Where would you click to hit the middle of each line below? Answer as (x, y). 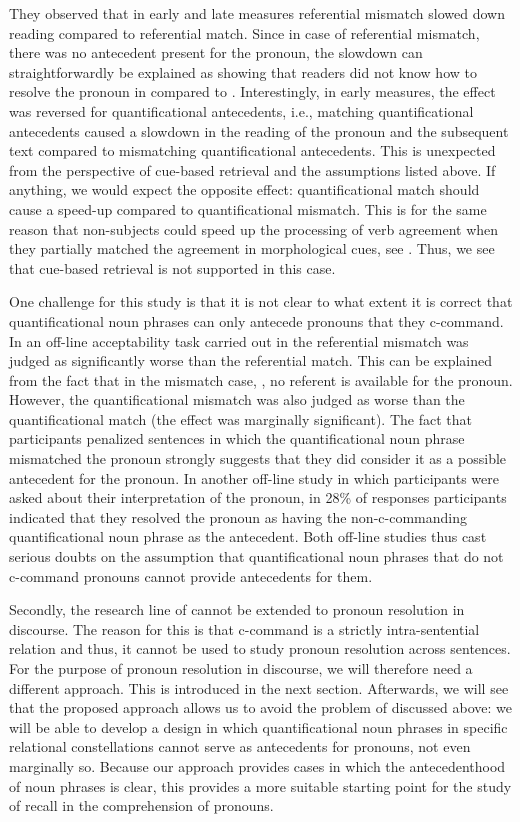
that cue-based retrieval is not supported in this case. (172, 267)
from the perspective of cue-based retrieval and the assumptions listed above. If (252, 169)
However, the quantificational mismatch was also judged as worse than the (237, 399)
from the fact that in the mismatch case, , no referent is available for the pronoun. (261, 379)
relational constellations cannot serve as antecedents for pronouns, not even (240, 746)
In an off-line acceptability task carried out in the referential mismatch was (239, 340)
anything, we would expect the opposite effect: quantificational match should (244, 189)
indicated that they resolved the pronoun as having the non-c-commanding (238, 516)
